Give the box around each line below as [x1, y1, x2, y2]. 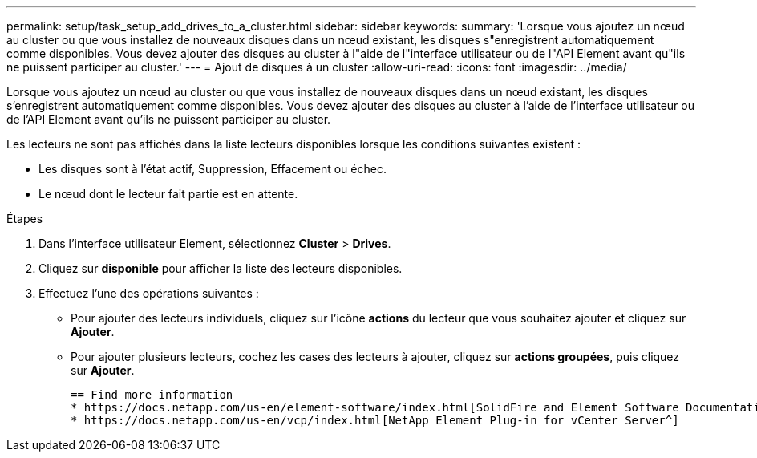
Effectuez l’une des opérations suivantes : [38, 286, 259, 300]
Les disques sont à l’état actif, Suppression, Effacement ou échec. [38, 162, 387, 176]
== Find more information [71, 388, 233, 401]
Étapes [6, 212, 43, 225]
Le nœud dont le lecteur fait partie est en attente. [38, 187, 298, 201]
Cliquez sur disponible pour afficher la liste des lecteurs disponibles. [38, 261, 403, 275]
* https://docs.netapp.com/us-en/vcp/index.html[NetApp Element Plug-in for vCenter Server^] [71, 414, 679, 427]
